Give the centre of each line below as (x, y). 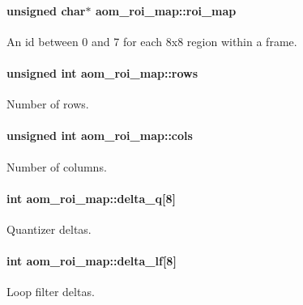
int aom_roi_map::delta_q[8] (91, 198)
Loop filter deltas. (51, 292)
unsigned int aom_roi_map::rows (102, 72)
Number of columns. (57, 166)
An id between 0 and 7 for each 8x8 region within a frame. (152, 41)
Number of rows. (48, 104)
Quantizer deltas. (49, 229)
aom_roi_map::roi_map (166, 10)
